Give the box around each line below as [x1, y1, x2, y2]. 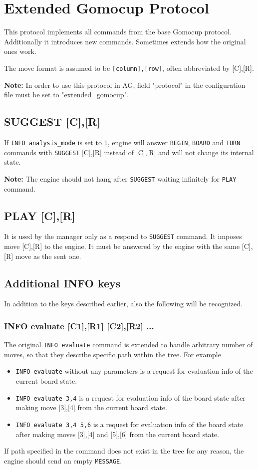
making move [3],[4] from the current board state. [15, 402, 167, 413]
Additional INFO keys [4, 275, 121, 290]
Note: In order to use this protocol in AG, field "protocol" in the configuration [4, 79, 246, 90]
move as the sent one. [15, 250, 81, 261]
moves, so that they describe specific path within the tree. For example [4, 349, 221, 359]
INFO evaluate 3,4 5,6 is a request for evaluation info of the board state [15, 419, 244, 429]
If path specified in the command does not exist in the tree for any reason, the [4, 446, 244, 456]
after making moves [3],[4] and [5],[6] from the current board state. [15, 429, 219, 439]
